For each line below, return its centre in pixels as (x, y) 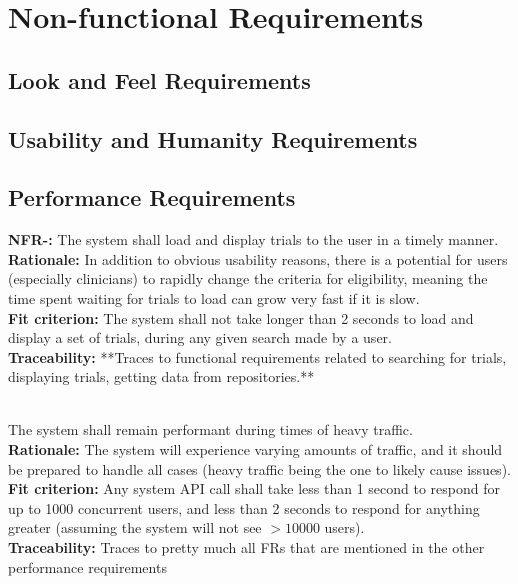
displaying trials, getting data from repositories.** (161, 376)
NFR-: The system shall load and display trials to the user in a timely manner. (253, 239)
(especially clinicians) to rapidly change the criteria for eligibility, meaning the (248, 278)
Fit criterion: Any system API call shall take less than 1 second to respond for (254, 488)
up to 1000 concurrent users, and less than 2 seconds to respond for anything (244, 507)
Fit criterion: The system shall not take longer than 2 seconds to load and (241, 317)
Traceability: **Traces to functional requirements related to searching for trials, (257, 356)
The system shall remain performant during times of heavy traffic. (210, 429)
